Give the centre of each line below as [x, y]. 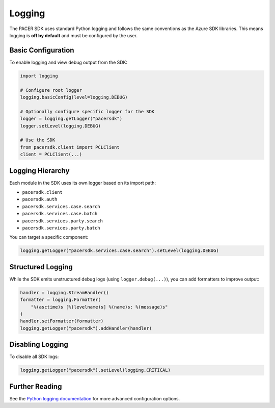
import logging [39, 76]
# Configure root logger [51, 90]
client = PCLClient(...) [51, 155]
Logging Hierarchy [39, 171]
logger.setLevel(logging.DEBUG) [61, 126]
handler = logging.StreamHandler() [64, 292]
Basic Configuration [42, 50]
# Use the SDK [38, 140]
